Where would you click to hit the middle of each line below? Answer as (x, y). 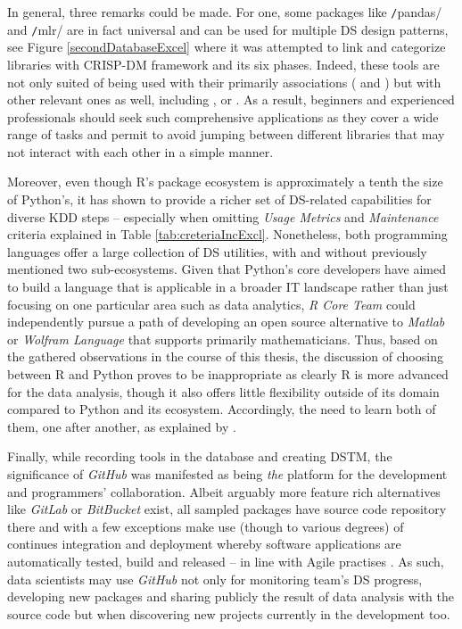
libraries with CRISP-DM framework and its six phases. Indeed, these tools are (223, 64)
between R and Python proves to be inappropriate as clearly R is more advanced (228, 374)
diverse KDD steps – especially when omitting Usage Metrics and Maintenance (223, 216)
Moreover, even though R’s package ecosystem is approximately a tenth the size (225, 182)
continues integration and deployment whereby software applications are (204, 544)
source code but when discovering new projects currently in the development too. (229, 613)
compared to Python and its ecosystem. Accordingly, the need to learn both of (222, 409)
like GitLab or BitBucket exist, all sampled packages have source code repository (227, 509)
